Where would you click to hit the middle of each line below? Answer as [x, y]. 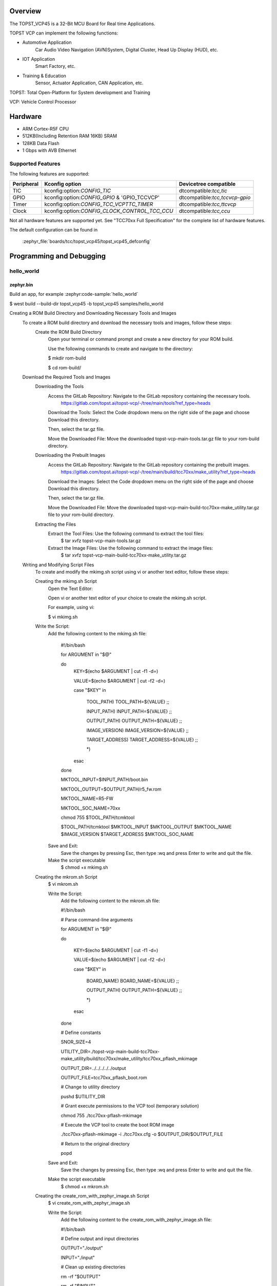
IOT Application [39, 59]
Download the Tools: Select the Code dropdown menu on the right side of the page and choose [149, 413]
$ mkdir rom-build [67, 358]
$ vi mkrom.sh [63, 884]
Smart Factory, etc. [55, 66]
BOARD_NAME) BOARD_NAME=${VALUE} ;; [133, 981]
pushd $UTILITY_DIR [83, 1096]
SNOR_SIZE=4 [76, 1042]
